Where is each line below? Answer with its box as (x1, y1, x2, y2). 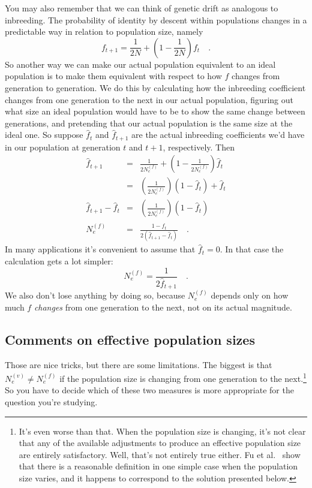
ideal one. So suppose (5, 128, 83, 141)
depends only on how (211, 289, 289, 302)
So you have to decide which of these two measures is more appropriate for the (5, 384, 294, 396)
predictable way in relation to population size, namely (5, 25, 203, 38)
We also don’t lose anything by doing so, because (5, 289, 185, 302)
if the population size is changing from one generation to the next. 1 (59, 370, 307, 384)
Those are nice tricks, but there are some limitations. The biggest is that (5, 358, 272, 370)
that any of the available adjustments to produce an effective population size (19, 436, 301, 449)
